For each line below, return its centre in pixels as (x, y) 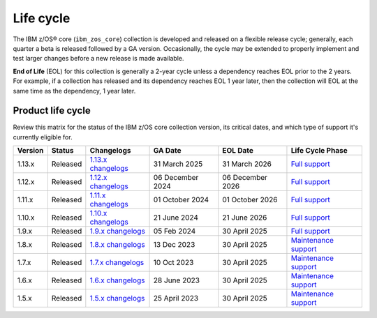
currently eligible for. (43, 137)
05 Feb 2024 (175, 232)
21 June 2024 (176, 218)
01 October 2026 (250, 200)
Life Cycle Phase (319, 151)
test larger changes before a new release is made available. (98, 59)
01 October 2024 (181, 200)
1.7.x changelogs (117, 263)
